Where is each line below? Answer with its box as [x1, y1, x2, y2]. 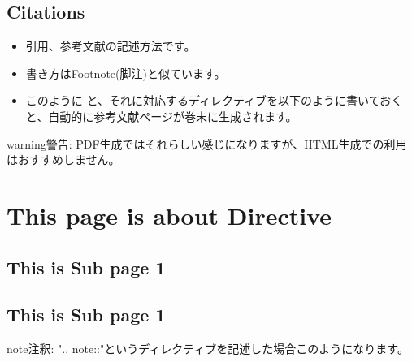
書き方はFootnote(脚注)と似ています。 [25, 64, 226, 81]
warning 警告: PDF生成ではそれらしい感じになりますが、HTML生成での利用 [7, 135, 407, 152]
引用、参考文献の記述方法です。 [25, 37, 196, 54]
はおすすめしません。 [7, 151, 120, 168]
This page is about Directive [7, 198, 332, 231]
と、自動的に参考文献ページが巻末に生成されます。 [25, 107, 297, 124]
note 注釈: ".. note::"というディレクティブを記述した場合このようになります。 [7, 340, 409, 357]
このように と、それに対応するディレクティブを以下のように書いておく [25, 92, 403, 109]
